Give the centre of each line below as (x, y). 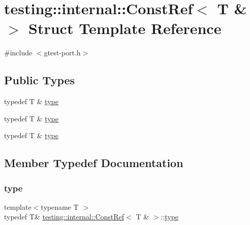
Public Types (40, 80)
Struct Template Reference (125, 28)
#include (18, 53)
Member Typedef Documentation (94, 163)
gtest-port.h (62, 53)
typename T (60, 206)
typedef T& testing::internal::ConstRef (64, 217)
